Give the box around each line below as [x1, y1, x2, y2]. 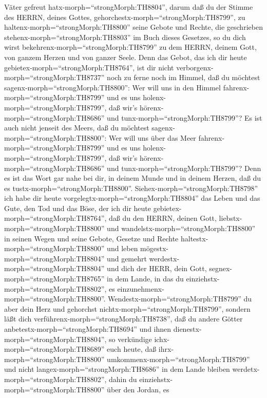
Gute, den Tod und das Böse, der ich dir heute [4, 202, 151, 213]
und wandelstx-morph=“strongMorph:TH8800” [107, 223, 255, 234]
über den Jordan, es [107, 384, 169, 394]
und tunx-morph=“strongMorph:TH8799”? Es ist [107, 112, 262, 123]
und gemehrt [107, 253, 147, 263]
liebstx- [219, 213, 242, 223]
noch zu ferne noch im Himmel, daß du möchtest [107, 72, 260, 83]
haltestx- [180, 233, 208, 243]
